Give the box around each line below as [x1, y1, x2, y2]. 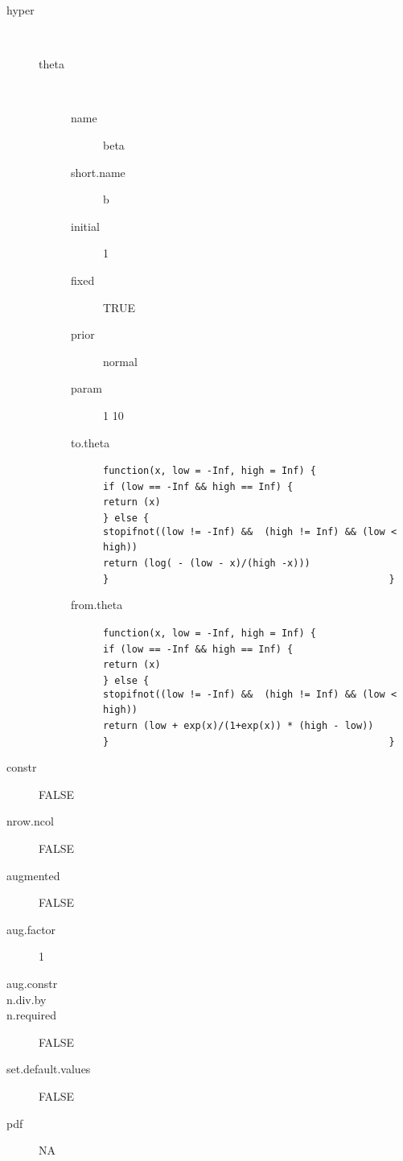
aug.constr [6, 974, 58, 991]
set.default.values [6, 1060, 91, 1077]
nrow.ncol [6, 813, 54, 830]
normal [103, 352, 138, 369]
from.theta [71, 596, 123, 613]
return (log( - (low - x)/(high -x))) [103, 558, 310, 570]
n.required [6, 1007, 56, 1023]
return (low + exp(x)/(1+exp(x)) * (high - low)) [103, 719, 374, 731]
